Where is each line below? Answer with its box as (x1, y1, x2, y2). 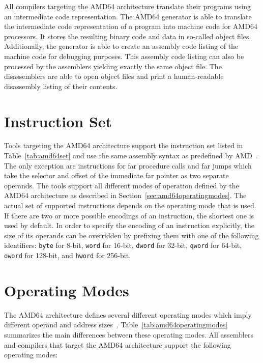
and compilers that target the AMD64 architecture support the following (4, 339, 231, 350)
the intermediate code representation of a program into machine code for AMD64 (4, 21, 257, 32)
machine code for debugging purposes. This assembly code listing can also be (4, 50, 244, 61)
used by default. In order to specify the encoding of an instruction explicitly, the (4, 220, 254, 231)
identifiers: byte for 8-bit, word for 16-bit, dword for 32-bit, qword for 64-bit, (4, 240, 242, 250)
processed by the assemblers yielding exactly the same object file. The (4, 61, 222, 71)
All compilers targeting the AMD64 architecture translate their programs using (4, 1, 251, 11)
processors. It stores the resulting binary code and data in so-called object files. (4, 31, 251, 41)
